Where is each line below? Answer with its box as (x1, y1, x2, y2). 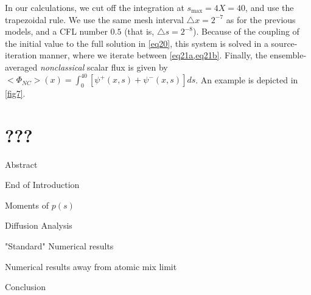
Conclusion (5, 280, 46, 293)
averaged (5, 60, 38, 73)
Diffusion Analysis (5, 219, 72, 232)
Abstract (5, 158, 38, 170)
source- (271, 36, 298, 49)
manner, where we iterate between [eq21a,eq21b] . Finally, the (39, 49, 267, 61)
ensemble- (270, 49, 307, 61)
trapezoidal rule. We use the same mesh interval (5, 13, 184, 26)
